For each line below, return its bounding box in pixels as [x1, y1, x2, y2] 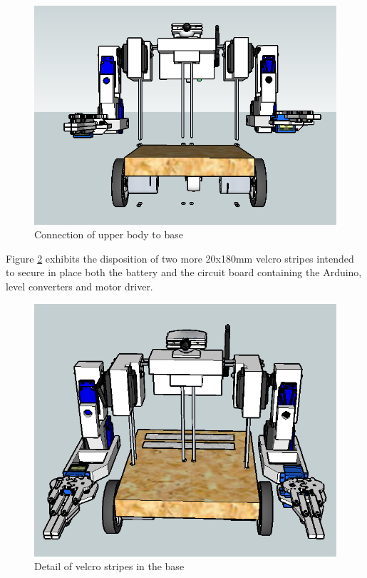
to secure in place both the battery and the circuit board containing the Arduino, [6, 265, 362, 280]
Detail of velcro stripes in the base [34, 559, 185, 574]
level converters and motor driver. [6, 279, 153, 294]
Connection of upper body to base [34, 227, 183, 242]
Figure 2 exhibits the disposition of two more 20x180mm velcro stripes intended [6, 250, 354, 265]
